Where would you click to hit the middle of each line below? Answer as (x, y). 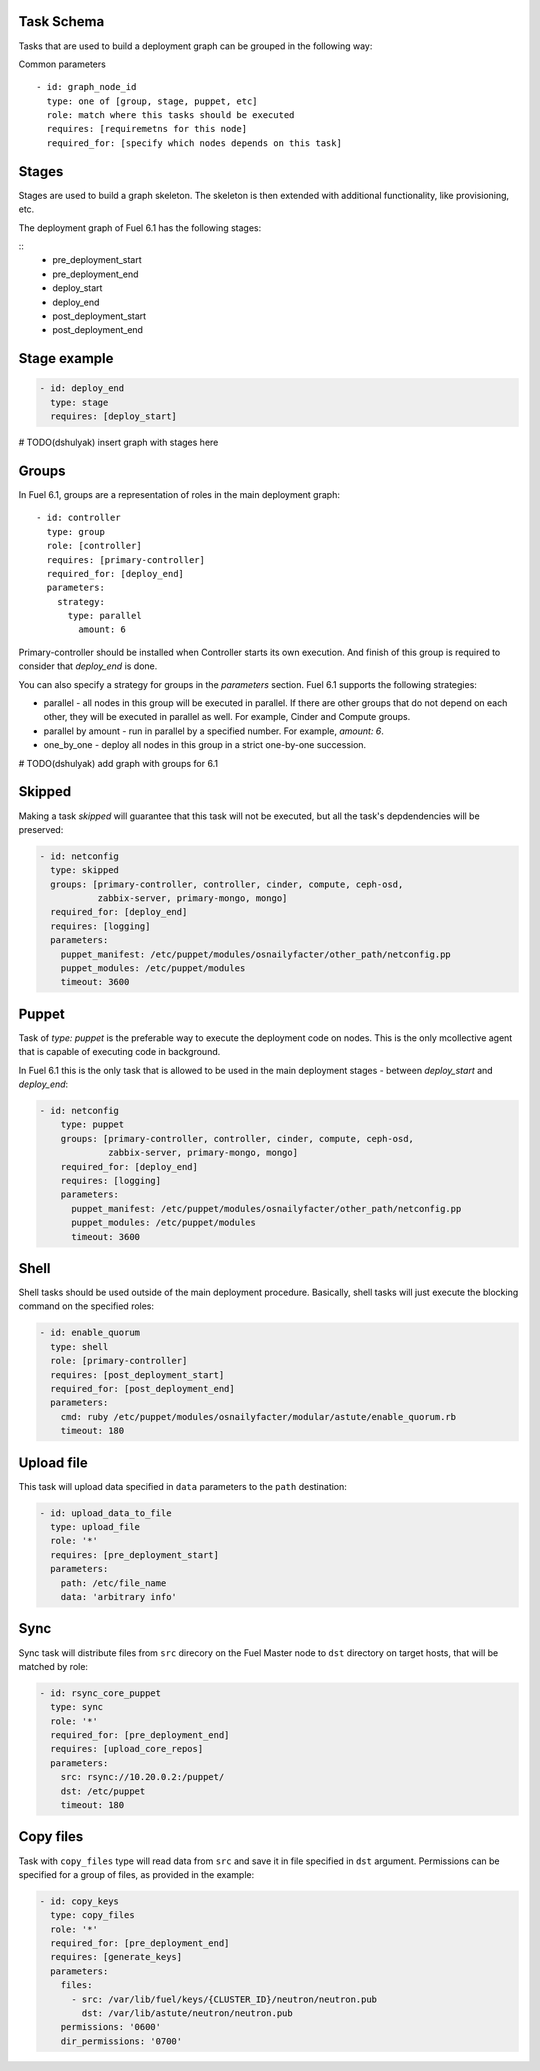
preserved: (41, 829)
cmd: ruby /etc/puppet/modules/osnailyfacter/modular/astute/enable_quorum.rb (258, 1416)
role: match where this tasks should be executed (170, 115)
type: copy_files (92, 1915)
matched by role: (53, 1666)
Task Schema (61, 21)
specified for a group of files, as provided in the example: (136, 1874)
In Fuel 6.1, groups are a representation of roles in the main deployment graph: (179, 494)
